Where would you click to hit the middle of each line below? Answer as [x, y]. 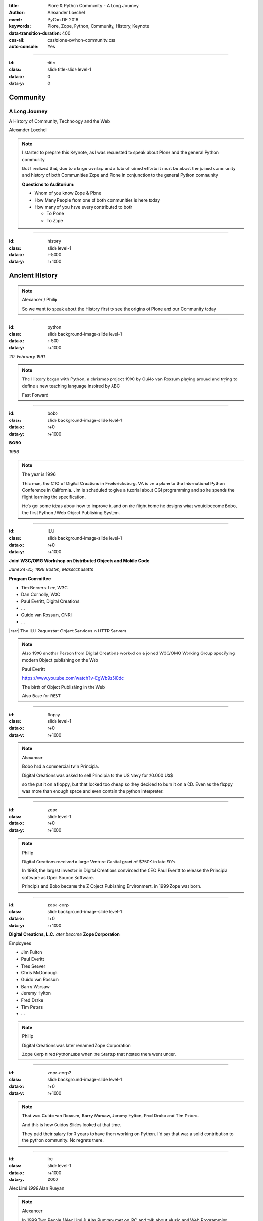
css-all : [17, 40]
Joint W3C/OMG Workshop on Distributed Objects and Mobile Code [79, 561]
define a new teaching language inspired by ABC [71, 386]
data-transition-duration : [35, 33]
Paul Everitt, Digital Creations [50, 601]
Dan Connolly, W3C [41, 594]
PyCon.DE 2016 [63, 19]
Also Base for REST [42, 696]
